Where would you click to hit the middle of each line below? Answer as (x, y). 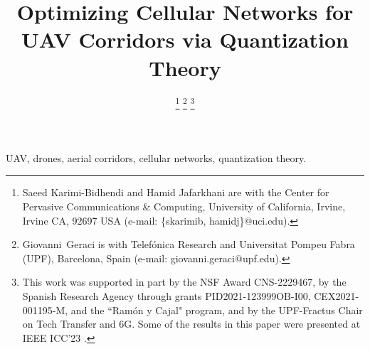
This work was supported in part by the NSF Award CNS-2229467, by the (184, 282)
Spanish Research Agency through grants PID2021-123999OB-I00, (166, 295)
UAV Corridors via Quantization (185, 39)
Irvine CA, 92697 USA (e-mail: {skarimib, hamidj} (133, 220)
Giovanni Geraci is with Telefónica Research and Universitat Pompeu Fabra (189, 244)
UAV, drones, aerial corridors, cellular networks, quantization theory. (156, 157)
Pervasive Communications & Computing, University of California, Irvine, (184, 206)
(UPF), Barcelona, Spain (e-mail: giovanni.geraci (128, 258)
